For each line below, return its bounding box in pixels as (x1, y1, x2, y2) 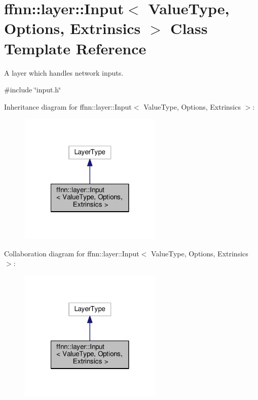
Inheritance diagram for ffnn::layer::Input (4, 101, 132, 112)
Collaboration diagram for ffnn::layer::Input (4, 248, 139, 258)
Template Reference (4, 38, 146, 58)
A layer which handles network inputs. (4, 67, 124, 78)
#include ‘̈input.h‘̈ (4, 84, 61, 95)
